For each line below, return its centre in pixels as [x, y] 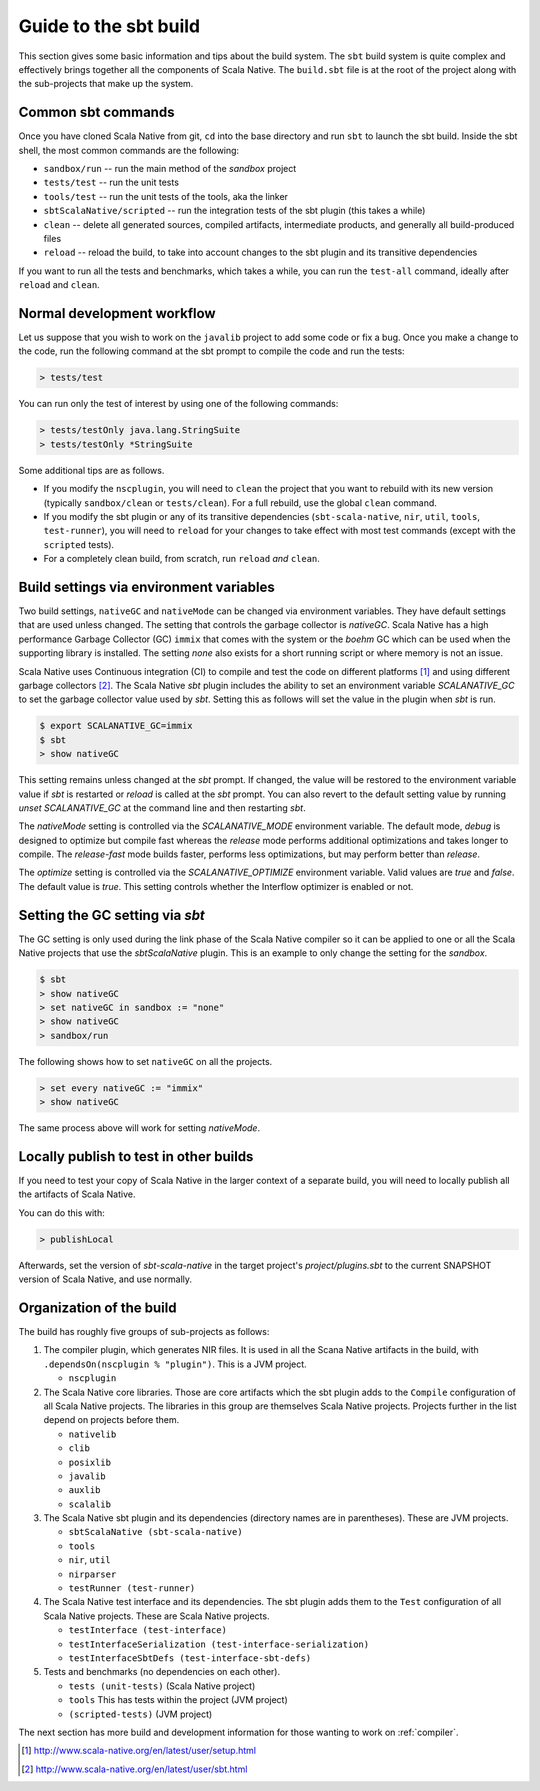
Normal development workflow [117, 313]
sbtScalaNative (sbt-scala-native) [156, 1532]
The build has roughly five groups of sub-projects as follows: [144, 1331]
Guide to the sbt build [109, 26]
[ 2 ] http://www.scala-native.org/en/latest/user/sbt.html [134, 1769]
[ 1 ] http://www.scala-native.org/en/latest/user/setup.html [139, 1751]
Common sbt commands [96, 112]
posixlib [90, 1462]
